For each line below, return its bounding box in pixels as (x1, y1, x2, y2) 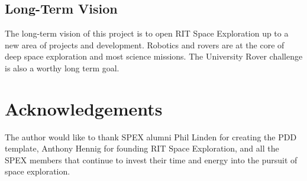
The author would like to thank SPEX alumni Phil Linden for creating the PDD (5, 130, 297, 143)
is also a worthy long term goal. (5, 61, 119, 74)
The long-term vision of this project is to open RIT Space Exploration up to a (5, 27, 289, 40)
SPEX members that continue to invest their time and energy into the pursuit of (5, 153, 298, 166)
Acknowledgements (5, 96, 163, 120)
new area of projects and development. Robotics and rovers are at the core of (5, 38, 285, 51)
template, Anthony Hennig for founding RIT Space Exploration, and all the (5, 142, 279, 154)
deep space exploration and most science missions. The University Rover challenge (5, 50, 303, 62)
